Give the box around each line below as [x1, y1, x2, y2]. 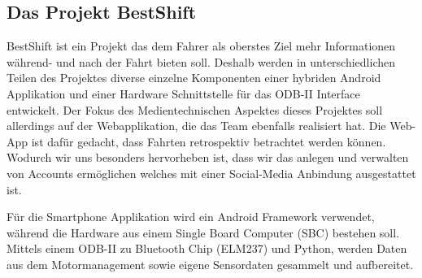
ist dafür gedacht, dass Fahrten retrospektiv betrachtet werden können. [31, 132, 386, 150]
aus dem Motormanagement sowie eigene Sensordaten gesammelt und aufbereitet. [7, 255, 414, 272]
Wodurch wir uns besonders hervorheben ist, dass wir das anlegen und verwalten [7, 149, 409, 166]
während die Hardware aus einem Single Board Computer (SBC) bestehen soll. [7, 224, 400, 241]
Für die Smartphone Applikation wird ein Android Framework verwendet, [7, 208, 375, 225]
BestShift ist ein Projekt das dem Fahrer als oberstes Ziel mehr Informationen [7, 37, 396, 54]
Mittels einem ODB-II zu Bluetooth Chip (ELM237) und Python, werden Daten [7, 240, 407, 257]
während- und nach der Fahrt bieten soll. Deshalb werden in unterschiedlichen [7, 53, 396, 70]
